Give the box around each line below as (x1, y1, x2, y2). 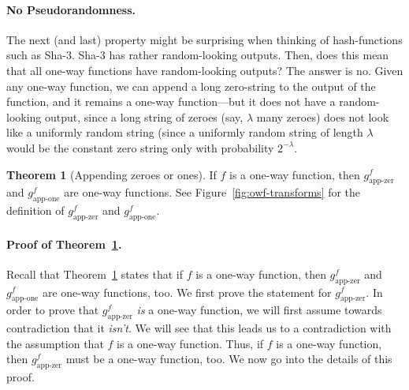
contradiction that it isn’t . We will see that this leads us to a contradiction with (6, 320, 392, 336)
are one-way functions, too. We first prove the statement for (42, 283, 332, 300)
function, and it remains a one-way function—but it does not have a (6, 93, 336, 110)
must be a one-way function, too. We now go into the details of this (65, 351, 392, 367)
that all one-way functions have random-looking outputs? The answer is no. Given (6, 62, 403, 78)
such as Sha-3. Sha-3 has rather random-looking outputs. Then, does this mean (6, 47, 389, 63)
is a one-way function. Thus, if (117, 335, 264, 351)
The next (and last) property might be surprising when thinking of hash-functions (6, 31, 403, 47)
